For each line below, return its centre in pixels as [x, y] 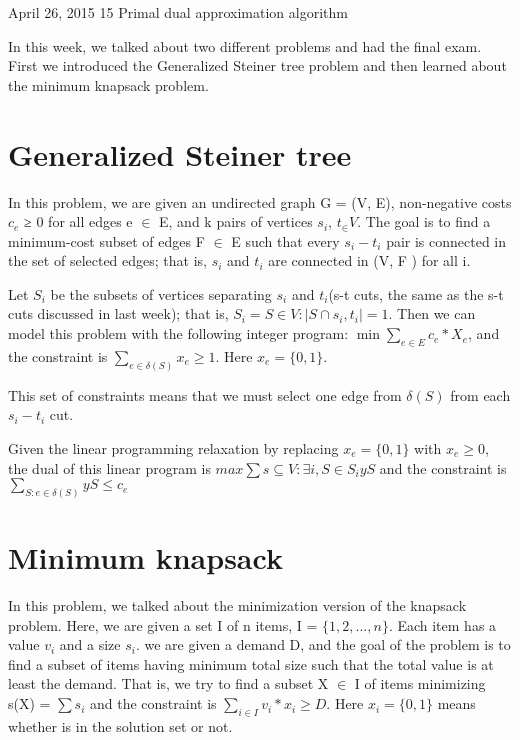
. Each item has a [442, 624]
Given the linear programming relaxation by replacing [173, 447]
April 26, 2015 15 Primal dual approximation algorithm [178, 12]
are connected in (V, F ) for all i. [369, 260]
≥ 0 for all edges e [78, 221]
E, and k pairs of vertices [236, 221]
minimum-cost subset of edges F [106, 240]
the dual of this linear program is [109, 467]
